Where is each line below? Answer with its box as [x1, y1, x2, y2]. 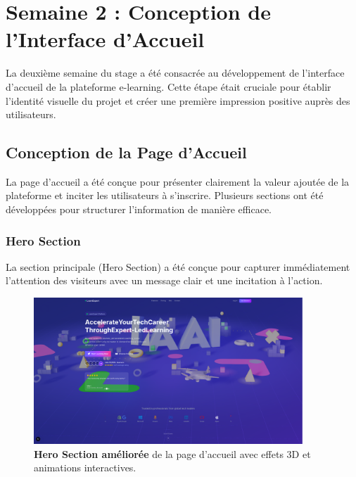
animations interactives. [34, 460, 136, 475]
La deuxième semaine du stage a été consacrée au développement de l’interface [6, 65, 345, 80]
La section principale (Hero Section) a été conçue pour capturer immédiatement [6, 259, 350, 274]
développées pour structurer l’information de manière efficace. [6, 202, 272, 217]
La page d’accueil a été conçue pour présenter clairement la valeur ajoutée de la [6, 174, 350, 189]
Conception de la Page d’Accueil [6, 141, 247, 163]
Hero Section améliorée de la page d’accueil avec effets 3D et [34, 446, 311, 461]
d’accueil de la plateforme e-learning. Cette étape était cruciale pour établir [6, 79, 331, 94]
